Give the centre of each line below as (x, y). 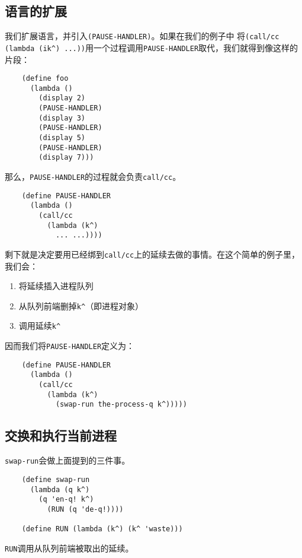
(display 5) (62, 138)
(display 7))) (66, 158)
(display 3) (62, 118)
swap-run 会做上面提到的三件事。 (68, 460)
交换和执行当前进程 (61, 435)
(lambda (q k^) (60, 489)
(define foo (45, 79)
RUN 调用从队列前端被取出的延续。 (69, 548)
